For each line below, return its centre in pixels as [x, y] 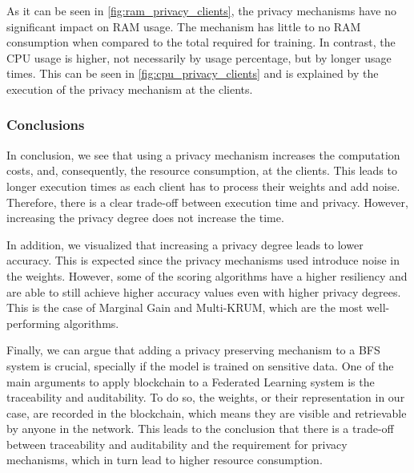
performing [33, 323]
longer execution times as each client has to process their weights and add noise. [203, 186]
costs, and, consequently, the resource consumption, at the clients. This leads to [202, 170]
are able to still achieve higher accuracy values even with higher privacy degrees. [204, 291]
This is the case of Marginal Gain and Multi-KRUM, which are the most [185, 307]
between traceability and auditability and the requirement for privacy [177, 444]
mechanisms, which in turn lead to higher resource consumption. [165, 460]
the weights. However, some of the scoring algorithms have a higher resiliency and [207, 275]
